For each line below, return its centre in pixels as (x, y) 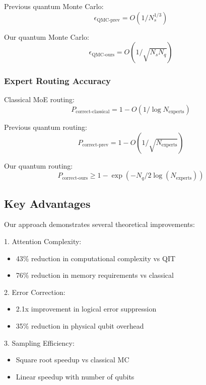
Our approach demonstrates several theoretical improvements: (99, 224)
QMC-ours (103, 55)
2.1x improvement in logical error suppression (86, 309)
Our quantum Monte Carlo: (47, 36)
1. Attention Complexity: (43, 241)
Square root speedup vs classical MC (73, 360)
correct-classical (93, 112)
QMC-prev (109, 20)
